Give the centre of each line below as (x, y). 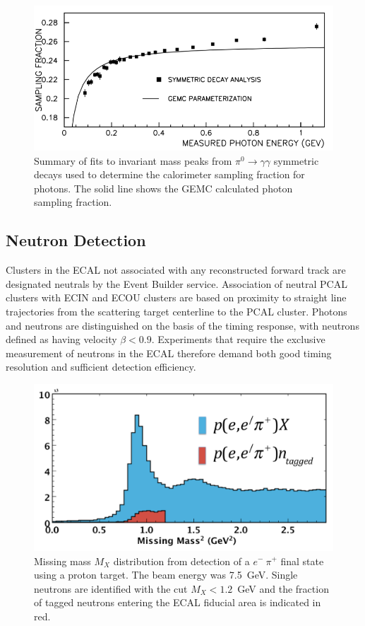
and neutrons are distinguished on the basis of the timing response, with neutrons (182, 325)
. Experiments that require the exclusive (238, 339)
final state (302, 561)
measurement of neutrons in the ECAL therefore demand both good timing (169, 353)
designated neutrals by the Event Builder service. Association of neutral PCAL (176, 283)
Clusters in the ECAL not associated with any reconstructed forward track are (176, 270)
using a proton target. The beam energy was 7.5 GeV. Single (166, 575)
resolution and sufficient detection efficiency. (101, 367)
